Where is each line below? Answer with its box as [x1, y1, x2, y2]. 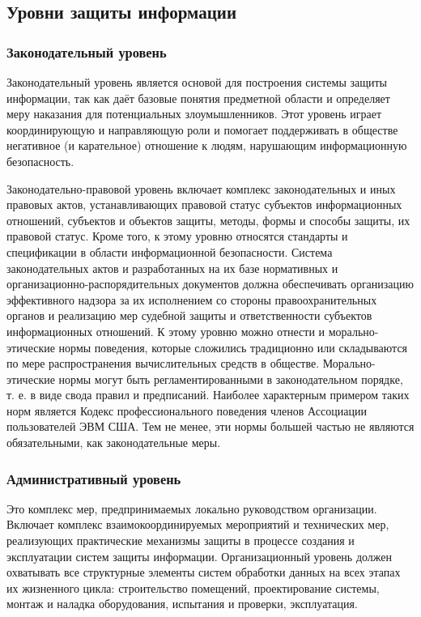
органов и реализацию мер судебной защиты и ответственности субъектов [6, 307, 372, 324]
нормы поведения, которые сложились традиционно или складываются [58, 338, 408, 355]
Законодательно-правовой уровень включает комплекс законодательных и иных [6, 180, 396, 197]
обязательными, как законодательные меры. [6, 434, 221, 451]
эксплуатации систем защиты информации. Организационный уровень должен [6, 547, 393, 564]
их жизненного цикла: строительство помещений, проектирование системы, [6, 579, 380, 596]
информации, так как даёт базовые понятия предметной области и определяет [6, 89, 390, 106]
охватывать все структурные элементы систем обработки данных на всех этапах [6, 564, 401, 581]
